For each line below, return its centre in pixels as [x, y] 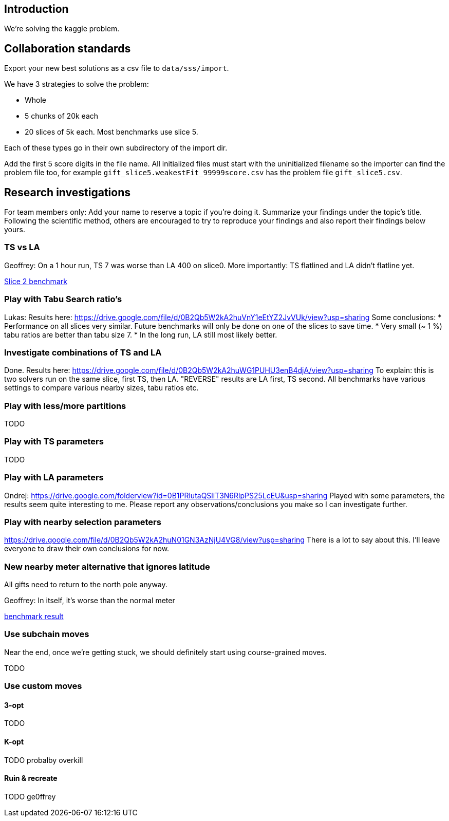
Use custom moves [43, 686]
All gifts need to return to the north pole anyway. [86, 585]
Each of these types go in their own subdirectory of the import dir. [116, 148]
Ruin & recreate [31, 778]
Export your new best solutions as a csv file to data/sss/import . [117, 68]
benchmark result [34, 617]
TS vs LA [22, 247]
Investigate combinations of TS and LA [83, 352]
